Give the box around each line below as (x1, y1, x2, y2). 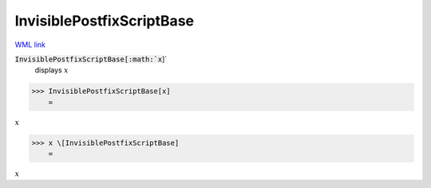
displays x (34, 65, 69, 75)
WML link (14, 40, 46, 49)
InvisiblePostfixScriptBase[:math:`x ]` (14, 54, 168, 64)
